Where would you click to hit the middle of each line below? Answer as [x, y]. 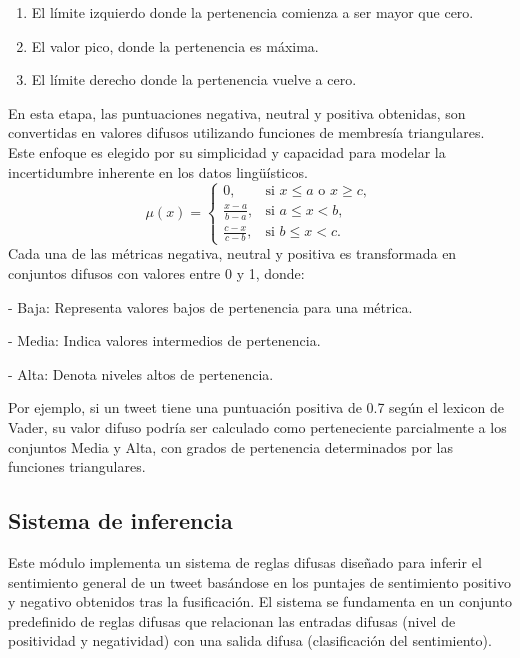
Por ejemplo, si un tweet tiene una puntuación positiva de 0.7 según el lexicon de [256, 407]
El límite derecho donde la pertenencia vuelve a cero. [194, 79]
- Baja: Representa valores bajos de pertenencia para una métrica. [210, 306]
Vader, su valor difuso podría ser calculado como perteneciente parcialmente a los [257, 427]
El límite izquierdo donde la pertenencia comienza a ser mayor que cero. [252, 12]
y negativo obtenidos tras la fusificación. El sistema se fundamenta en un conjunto [260, 601]
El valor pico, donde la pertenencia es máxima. [175, 45]
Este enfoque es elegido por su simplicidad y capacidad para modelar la [227, 151]
